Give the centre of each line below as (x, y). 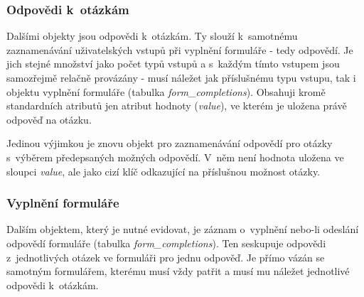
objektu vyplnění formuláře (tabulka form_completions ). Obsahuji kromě (166, 91)
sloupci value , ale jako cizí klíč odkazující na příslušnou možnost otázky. (164, 171)
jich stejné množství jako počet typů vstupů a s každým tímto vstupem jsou (173, 64)
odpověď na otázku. (49, 119)
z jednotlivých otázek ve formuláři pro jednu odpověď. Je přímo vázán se (166, 257)
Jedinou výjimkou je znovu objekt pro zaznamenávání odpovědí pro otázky (170, 143)
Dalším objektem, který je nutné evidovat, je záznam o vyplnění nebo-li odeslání (183, 229)
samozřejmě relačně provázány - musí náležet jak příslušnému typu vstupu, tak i (181, 77)
